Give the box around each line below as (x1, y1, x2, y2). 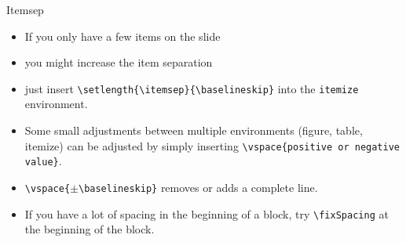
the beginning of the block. (24, 221, 155, 237)
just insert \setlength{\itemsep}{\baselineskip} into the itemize (24, 80, 359, 96)
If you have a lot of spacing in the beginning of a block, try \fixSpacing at (24, 205, 389, 222)
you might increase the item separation (24, 54, 213, 70)
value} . (24, 153, 62, 169)
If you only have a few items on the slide (24, 27, 221, 44)
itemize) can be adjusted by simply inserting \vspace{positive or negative (24, 137, 401, 154)
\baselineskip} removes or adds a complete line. (78, 179, 318, 195)
